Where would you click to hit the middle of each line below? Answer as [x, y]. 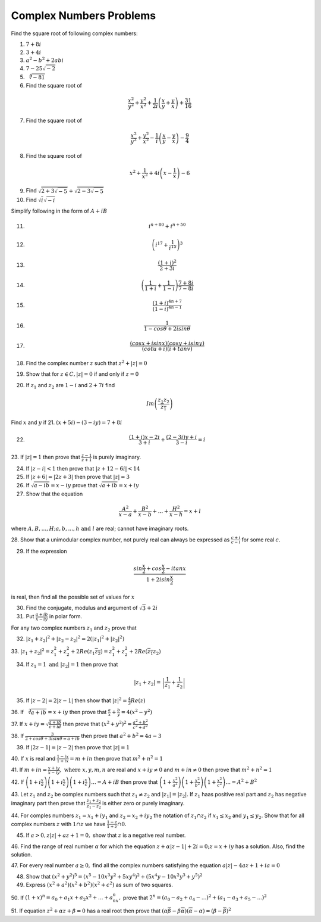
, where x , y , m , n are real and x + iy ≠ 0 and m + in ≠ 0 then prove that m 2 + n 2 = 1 [166, 770]
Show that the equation [54, 494]
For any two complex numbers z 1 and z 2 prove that [74, 628]
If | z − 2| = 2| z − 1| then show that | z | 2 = [76, 700]
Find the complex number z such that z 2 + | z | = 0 [86, 363]
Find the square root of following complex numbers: [74, 33]
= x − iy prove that [74, 485]
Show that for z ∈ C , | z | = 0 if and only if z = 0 [82, 374]
